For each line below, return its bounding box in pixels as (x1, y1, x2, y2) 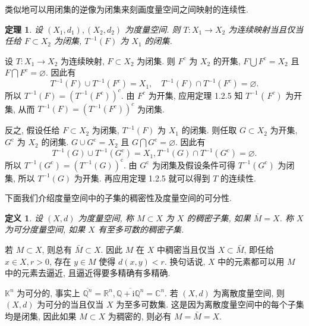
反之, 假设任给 (5, 124, 60, 136)
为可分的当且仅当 (37, 298, 104, 311)
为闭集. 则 (137, 54, 175, 67)
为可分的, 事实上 (17, 286, 80, 299)
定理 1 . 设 (5, 23, 43, 35)
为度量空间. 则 (125, 23, 181, 35)
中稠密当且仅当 (156, 243, 215, 256)
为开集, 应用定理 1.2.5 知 (148, 89, 243, 101)
